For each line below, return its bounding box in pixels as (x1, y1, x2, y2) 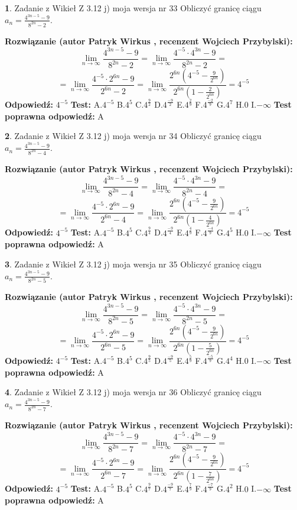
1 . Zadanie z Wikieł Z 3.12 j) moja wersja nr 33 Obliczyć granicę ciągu (5, 2, 262, 14)
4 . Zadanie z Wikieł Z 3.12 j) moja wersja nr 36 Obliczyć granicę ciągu (5, 386, 262, 398)
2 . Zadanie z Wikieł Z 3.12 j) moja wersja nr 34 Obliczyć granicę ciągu (5, 130, 262, 142)
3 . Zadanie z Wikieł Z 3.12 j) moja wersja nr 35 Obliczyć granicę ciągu (5, 257, 262, 270)
